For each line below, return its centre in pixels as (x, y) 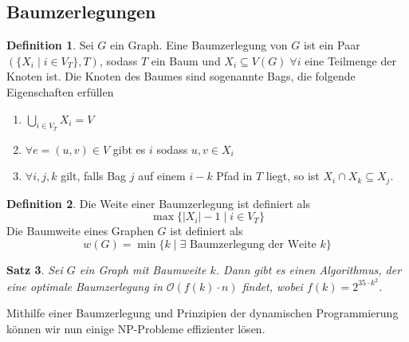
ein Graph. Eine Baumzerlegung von (199, 45)
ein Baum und (186, 60)
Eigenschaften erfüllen (60, 91)
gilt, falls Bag (94, 176)
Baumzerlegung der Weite (253, 245)
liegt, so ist (293, 176)
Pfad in (234, 176)
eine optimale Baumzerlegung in (85, 286)
